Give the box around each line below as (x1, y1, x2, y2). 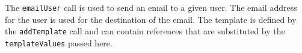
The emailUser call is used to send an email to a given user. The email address (5, 1, 297, 13)
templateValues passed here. (5, 36, 112, 49)
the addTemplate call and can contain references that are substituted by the (5, 25, 285, 37)
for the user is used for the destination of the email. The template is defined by (5, 13, 297, 25)
